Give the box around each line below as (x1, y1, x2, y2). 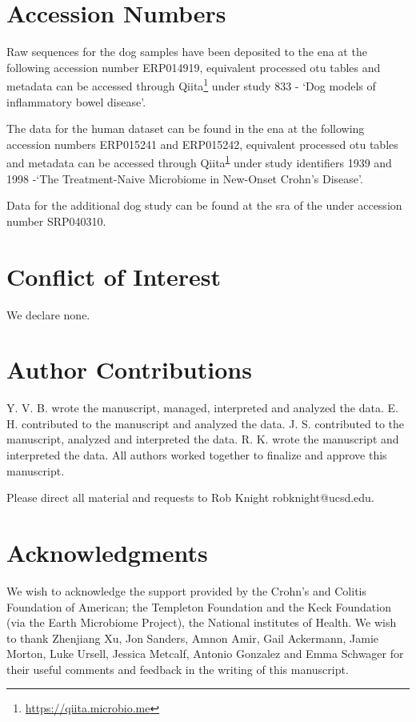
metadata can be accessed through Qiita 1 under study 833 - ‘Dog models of (6, 75, 376, 94)
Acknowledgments (6, 535, 208, 568)
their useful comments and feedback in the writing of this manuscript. (6, 660, 349, 677)
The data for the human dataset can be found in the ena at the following (6, 120, 365, 137)
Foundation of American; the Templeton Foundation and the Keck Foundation (6, 598, 391, 615)
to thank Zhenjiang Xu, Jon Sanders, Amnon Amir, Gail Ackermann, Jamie (6, 629, 379, 646)
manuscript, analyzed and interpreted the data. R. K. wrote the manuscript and (6, 431, 399, 447)
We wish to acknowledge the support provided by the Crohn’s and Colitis (6, 582, 367, 599)
